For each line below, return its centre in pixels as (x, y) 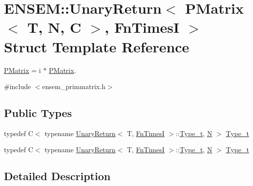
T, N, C (54, 27)
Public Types (38, 113)
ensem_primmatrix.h (74, 86)
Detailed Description (57, 176)
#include (18, 86)
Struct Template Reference (97, 46)
